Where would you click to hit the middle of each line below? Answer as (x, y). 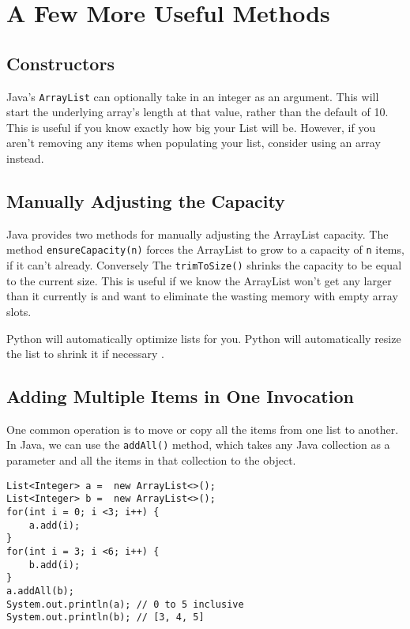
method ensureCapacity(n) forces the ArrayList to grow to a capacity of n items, (205, 249)
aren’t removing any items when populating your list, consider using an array (194, 143)
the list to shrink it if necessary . (85, 354)
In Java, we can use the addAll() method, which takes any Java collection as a (198, 444)
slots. (19, 311)
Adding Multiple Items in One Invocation (180, 396)
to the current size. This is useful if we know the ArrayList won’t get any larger (199, 280)
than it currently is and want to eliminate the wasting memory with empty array (202, 296)
